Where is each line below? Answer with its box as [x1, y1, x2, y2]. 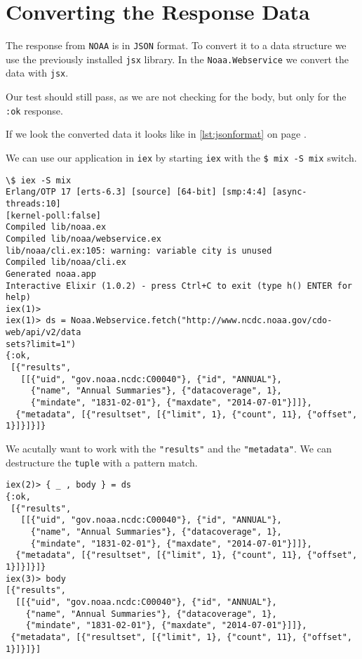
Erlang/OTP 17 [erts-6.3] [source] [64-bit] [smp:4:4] [6, 187, 267, 197]
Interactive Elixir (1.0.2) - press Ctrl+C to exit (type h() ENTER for [6, 280, 352, 291]
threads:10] [6, 198, 61, 209]
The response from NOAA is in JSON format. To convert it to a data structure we [6, 38, 347, 53]
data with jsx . [6, 65, 69, 80]
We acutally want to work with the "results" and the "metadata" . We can [6, 441, 332, 456]
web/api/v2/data [6, 327, 81, 338]
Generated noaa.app [6, 268, 96, 279]
